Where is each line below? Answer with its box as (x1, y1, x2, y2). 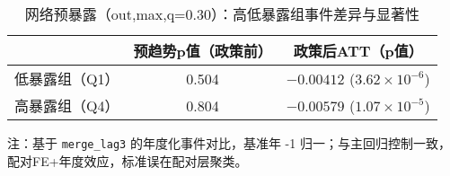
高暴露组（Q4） (14, 95, 119, 116)
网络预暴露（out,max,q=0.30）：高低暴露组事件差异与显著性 (24, 4, 419, 24)
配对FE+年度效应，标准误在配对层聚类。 (7, 151, 248, 170)
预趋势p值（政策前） (133, 40, 272, 61)
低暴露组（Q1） (14, 68, 119, 89)
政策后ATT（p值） (293, 40, 423, 61)
